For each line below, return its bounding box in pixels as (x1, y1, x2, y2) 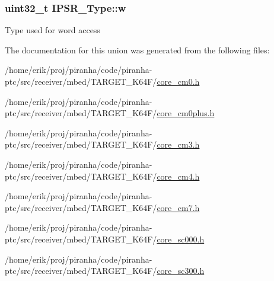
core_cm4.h (157, 170, 200, 182)
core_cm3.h (157, 138, 200, 151)
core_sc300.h (157, 264, 205, 277)
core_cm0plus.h (157, 107, 215, 119)
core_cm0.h (157, 75, 200, 87)
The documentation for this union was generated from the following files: (5, 43, 270, 56)
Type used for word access (5, 24, 100, 36)
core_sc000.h (157, 232, 205, 245)
